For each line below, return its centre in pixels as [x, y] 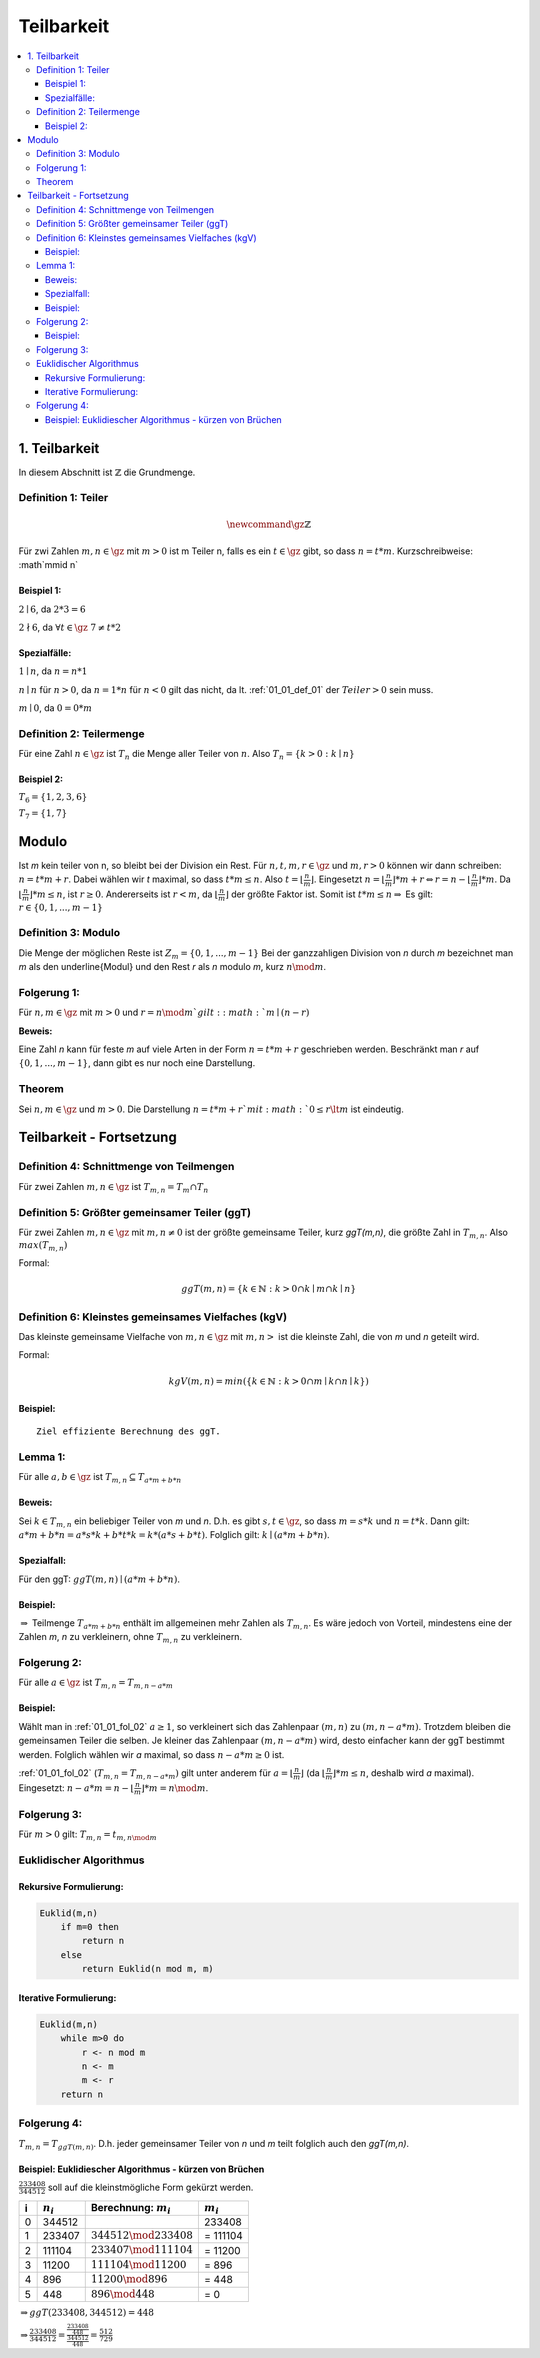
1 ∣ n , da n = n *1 [53, 671]
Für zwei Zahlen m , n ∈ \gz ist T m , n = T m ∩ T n [113, 1187]
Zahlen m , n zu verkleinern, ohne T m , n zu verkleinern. [130, 1638]
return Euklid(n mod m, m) [147, 1969]
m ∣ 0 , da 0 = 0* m [55, 708]
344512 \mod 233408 [142, 2235]
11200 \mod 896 [129, 2279]
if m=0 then [90, 1927]
